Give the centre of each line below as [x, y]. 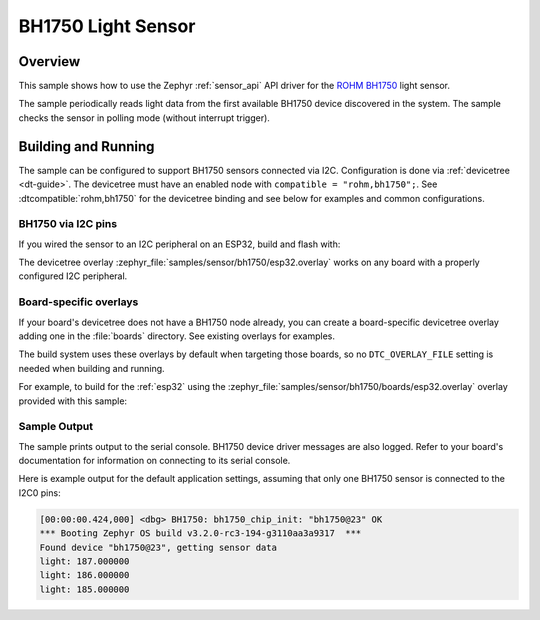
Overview [49, 61]
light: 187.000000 [84, 561]
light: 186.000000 [84, 575]
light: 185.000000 [84, 589]
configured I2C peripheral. [73, 276]
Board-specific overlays [78, 302]
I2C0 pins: [39, 492]
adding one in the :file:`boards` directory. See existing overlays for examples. [176, 336]
